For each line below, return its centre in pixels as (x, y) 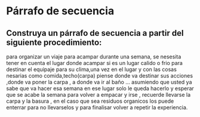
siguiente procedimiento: (54, 42)
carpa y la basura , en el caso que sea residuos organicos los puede (90, 101)
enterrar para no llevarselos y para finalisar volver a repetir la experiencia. (97, 107)
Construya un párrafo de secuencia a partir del (95, 33)
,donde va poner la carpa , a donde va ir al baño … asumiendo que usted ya (99, 82)
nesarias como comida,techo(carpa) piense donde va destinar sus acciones (99, 76)
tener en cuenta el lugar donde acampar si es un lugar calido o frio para (95, 63)
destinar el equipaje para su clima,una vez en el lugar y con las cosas (92, 69)
